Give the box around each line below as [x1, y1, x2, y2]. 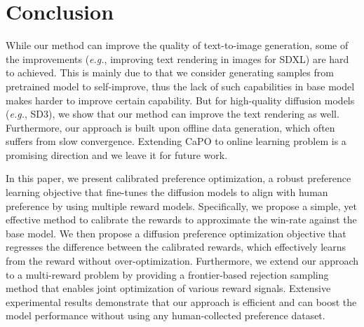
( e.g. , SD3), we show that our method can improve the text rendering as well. [6, 106, 339, 121]
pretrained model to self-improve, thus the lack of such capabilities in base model [6, 78, 355, 93]
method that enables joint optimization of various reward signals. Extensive [6, 281, 331, 295]
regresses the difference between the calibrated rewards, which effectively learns [6, 239, 346, 254]
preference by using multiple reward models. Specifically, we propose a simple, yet [6, 198, 357, 213]
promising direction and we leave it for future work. [6, 147, 228, 162]
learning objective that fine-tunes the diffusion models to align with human [6, 185, 328, 200]
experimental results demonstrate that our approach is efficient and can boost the [6, 294, 357, 309]
